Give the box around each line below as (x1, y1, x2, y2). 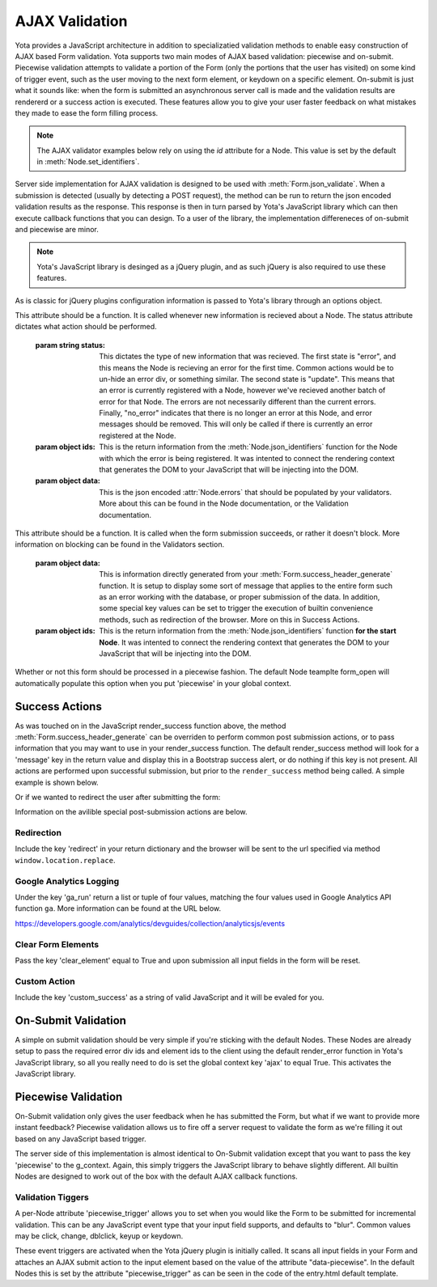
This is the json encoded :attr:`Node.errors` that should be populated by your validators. (99, 487, 392, 497)
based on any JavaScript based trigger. (15, 1133, 146, 1144)
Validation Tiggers (15, 1192, 89, 1203)
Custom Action (15, 976, 76, 987)
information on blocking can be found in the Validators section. (15, 540, 225, 549)
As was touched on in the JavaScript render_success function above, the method (15, 721, 286, 730)
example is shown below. (15, 777, 99, 787)
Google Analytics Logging (15, 875, 120, 887)
